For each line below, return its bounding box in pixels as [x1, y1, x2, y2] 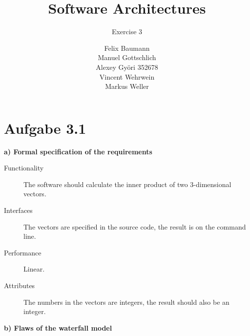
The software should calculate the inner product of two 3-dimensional [23, 179, 231, 189]
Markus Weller [105, 81, 149, 91]
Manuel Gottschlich [98, 52, 156, 63]
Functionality [4, 163, 44, 173]
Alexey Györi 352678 [96, 62, 158, 72]
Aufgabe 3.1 [4, 118, 86, 138]
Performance [4, 247, 42, 257]
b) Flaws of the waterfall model [4, 322, 112, 333]
